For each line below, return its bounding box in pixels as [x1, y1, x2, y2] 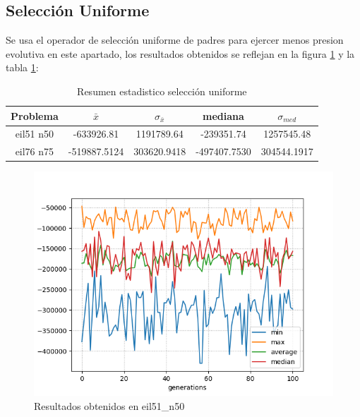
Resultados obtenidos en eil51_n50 [34, 398, 185, 413]
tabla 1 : [6, 60, 39, 75]
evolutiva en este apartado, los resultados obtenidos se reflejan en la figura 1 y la [6, 46, 355, 61]
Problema [11, 108, 59, 123]
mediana [203, 108, 244, 123]
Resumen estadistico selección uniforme [77, 83, 247, 98]
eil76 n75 [15, 144, 54, 159]
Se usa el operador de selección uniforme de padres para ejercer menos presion [6, 32, 344, 47]
